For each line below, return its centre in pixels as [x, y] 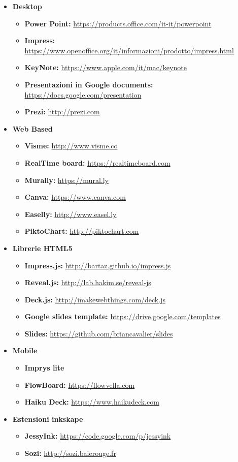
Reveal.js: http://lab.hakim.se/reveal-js [88, 282]
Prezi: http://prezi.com [62, 112]
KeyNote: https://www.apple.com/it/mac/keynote [106, 67]
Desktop [27, 6]
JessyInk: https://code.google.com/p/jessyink [98, 436]
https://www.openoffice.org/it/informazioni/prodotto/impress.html [129, 50]
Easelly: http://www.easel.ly [71, 214]
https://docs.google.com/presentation [83, 94]
